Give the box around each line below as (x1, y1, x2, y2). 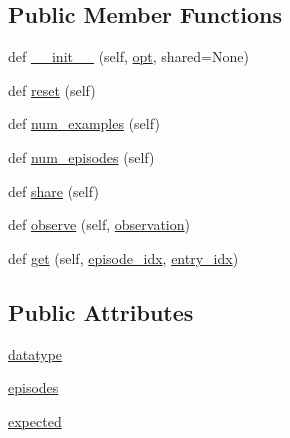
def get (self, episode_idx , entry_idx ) (8, 247, 239, 268)
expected (8, 410, 62, 431)
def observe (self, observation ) (8, 214, 190, 235)
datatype (8, 343, 63, 364)
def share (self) (8, 180, 99, 201)
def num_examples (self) (8, 113, 160, 134)
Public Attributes (8, 296, 194, 327)
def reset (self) (8, 79, 96, 100)
